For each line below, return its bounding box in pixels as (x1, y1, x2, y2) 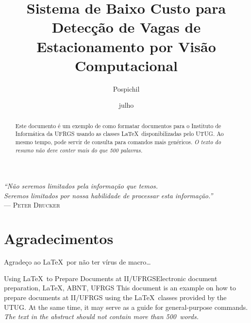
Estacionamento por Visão (36, 36, 216, 56)
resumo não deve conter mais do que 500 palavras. (15, 146, 143, 154)
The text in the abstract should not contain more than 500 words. (4, 311, 199, 322)
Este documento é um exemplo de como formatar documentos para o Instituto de (15, 121, 221, 130)
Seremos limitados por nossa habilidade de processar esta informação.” (4, 190, 213, 200)
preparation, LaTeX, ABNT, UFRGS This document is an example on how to (4, 283, 236, 293)
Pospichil (113, 83, 140, 94)
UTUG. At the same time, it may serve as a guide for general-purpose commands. (4, 302, 248, 312)
